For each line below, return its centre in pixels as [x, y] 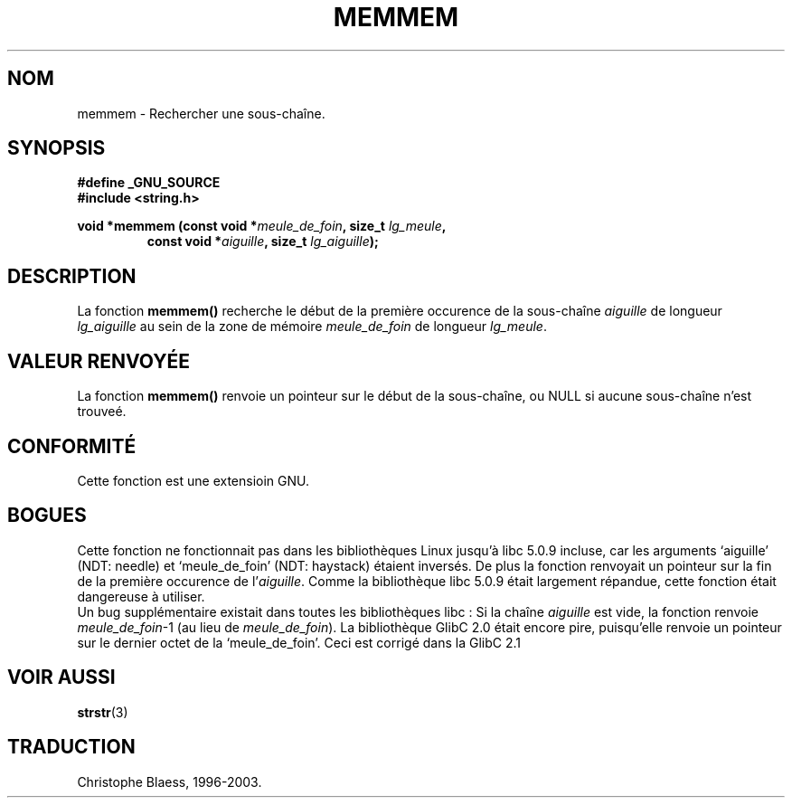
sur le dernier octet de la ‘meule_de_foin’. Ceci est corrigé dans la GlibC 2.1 [299, 642]
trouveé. [102, 412]
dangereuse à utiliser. [141, 596]
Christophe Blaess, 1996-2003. [170, 781]
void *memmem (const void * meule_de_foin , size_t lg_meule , [262, 226]
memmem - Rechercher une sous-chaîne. [201, 113]
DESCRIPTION [72, 276]
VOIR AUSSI [61, 677]
